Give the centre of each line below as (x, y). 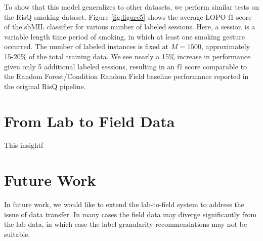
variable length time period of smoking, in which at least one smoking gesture (125, 36)
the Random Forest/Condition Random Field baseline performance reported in (126, 76)
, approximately (226, 46)
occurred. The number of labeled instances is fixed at (86, 46)
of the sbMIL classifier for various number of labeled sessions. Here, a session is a (130, 27)
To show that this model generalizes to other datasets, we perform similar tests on (131, 7)
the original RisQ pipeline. (45, 86)
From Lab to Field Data (90, 121)
